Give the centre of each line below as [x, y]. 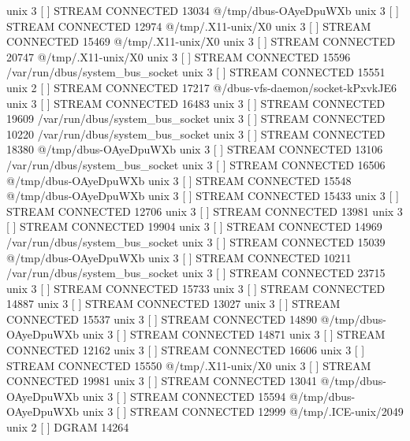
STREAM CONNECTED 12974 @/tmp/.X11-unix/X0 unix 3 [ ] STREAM [189, 26]
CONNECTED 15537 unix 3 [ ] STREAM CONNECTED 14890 [162, 319]
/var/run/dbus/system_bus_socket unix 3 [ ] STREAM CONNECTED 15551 [196, 72]
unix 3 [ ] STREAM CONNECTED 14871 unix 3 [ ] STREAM [234, 334]
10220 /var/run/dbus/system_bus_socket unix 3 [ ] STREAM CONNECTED [196, 133]
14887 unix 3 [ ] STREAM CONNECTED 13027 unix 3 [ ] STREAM [173, 304]
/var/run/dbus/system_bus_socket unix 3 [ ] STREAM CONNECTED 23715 [196, 273]
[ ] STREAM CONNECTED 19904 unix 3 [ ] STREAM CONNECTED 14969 [194, 226]
